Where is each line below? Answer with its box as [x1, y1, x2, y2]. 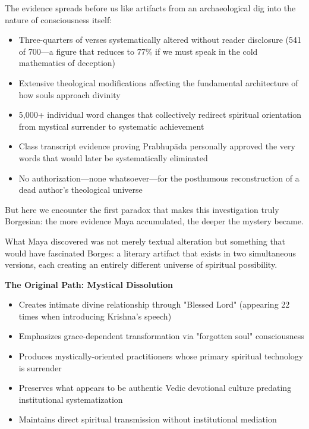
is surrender [18, 361, 62, 374]
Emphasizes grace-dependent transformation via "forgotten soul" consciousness [18, 330, 304, 342]
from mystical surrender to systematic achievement [18, 120, 204, 132]
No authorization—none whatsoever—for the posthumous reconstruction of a [18, 171, 299, 184]
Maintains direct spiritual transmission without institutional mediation [18, 413, 277, 425]
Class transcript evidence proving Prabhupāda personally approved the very [18, 140, 295, 152]
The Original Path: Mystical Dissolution [5, 278, 173, 290]
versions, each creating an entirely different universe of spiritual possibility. [5, 258, 278, 271]
